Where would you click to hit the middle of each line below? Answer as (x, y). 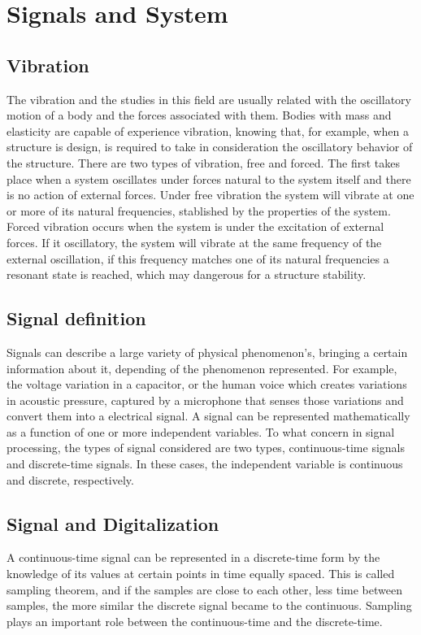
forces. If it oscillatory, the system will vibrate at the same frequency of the (194, 242)
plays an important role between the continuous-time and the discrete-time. (195, 621)
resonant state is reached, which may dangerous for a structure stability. (187, 274)
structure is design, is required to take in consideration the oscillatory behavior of (210, 147)
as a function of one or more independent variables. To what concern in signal (201, 431)
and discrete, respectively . (70, 479)
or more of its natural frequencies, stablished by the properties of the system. (199, 210)
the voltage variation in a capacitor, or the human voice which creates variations (207, 384)
